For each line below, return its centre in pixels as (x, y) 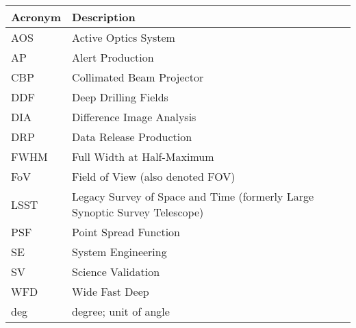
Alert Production (113, 57)
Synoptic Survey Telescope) (138, 212)
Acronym (36, 17)
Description (104, 17)
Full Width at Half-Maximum (143, 156)
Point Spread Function (126, 232)
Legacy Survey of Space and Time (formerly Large (193, 196)
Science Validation (116, 272)
